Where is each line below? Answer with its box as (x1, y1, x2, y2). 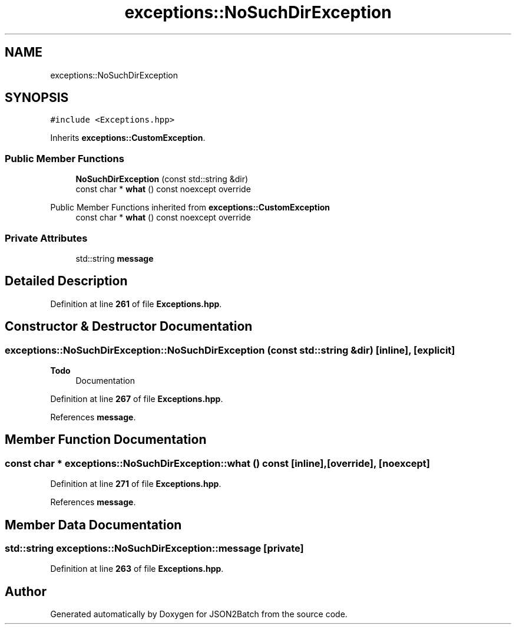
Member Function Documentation (5, 432, 207, 447)
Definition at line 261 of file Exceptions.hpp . (50, 298, 222, 309)
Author (5, 584, 47, 599)
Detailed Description (5, 274, 128, 289)
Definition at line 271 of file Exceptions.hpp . (50, 479, 221, 489)
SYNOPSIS (5, 90, 69, 106)
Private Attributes (5, 232, 88, 244)
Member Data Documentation (5, 517, 182, 532)
